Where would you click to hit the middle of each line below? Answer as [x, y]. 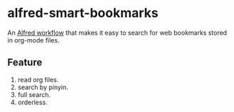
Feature [25, 63]
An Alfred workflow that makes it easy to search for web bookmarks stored [117, 33]
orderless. [32, 102]
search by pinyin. [43, 87]
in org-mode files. [33, 40]
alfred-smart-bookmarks [83, 13]
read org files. [38, 79]
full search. [34, 94]
